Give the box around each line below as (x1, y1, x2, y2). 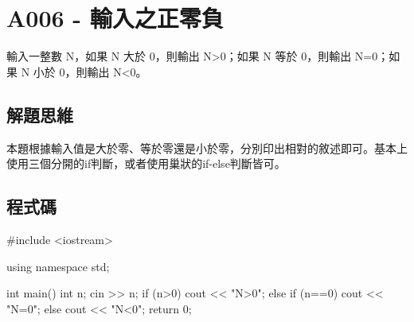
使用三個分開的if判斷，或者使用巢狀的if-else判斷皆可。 (6, 155, 286, 172)
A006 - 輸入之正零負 (6, 2, 224, 34)
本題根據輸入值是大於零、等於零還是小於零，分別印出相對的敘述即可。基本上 (6, 139, 408, 156)
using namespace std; (6, 258, 110, 274)
